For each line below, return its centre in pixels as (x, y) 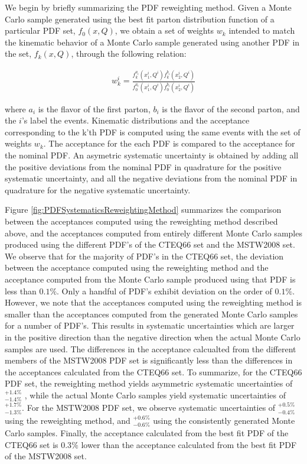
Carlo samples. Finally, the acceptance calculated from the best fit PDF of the (147, 433)
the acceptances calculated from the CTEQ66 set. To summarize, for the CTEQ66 (153, 371)
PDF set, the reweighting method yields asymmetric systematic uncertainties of (149, 383)
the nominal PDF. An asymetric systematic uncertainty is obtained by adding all (152, 155)
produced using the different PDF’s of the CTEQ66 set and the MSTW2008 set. (150, 244)
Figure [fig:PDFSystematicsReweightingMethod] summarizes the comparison (143, 210)
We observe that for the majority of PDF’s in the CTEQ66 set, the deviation (144, 256)
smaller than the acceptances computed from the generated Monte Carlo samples (151, 314)
